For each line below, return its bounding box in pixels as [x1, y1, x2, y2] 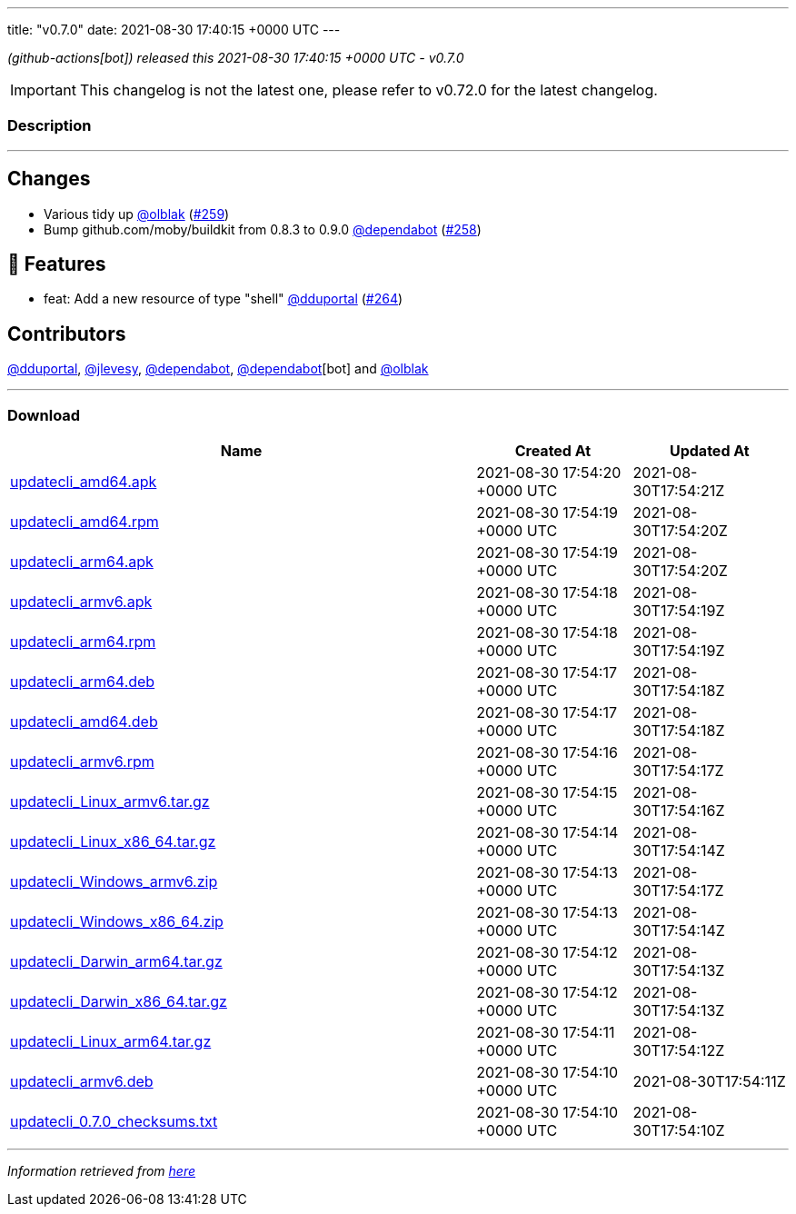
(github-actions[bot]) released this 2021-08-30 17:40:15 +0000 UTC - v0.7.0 [7, 50, 464, 65]
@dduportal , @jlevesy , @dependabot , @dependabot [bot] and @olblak [7, 361, 429, 377]
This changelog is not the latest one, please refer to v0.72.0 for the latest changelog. [79, 81, 658, 99]
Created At [514, 442, 592, 461]
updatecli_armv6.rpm [10, 752, 154, 771]
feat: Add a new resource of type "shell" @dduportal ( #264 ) [44, 291, 403, 307]
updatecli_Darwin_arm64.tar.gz [10, 952, 223, 971]
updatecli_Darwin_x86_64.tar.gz [10, 992, 227, 1011]
